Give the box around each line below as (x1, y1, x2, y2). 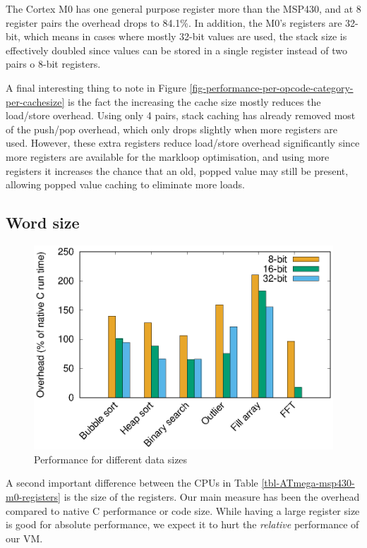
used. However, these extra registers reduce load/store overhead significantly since (6, 135, 360, 150)
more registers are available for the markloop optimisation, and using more (6, 149, 330, 164)
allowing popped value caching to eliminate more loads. (6, 177, 245, 192)
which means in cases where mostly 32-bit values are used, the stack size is (23, 29, 347, 44)
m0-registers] (6, 489, 61, 504)
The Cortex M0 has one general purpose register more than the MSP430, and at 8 (6, 1, 361, 16)
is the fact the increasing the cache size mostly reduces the (67, 94, 321, 109)
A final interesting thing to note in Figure (6, 80, 186, 95)
